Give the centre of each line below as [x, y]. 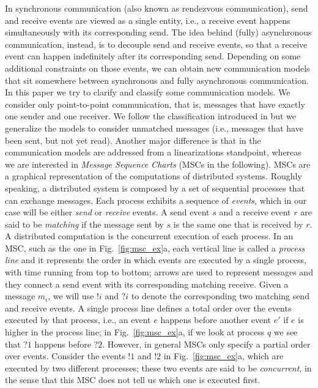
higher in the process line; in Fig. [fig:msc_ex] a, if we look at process [135, 332]
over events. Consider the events [65, 356]
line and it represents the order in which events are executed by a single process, [156, 260]
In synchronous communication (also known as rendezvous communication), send [157, 8]
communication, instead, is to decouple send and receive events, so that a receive [156, 44]
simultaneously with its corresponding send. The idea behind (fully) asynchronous [158, 32]
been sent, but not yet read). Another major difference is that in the [133, 140]
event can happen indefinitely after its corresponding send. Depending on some [153, 56]
